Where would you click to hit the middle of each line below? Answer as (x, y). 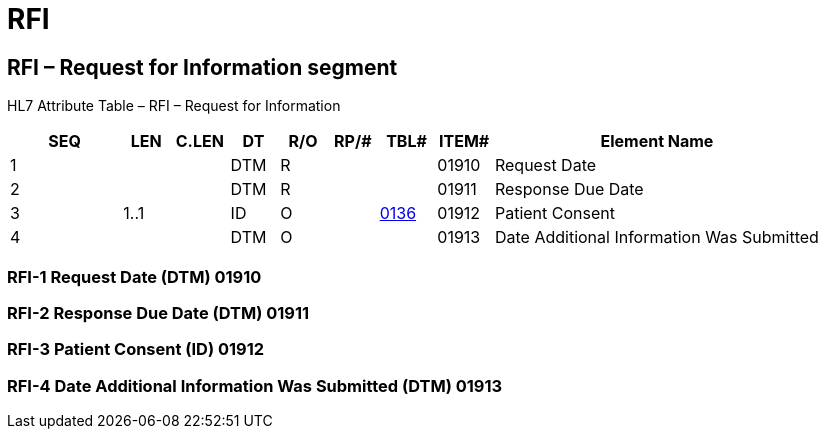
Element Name (657, 141)
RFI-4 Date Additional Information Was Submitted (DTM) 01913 (255, 385)
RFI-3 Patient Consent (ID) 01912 (136, 349)
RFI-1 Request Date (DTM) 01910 (134, 276)
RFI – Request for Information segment (202, 67)
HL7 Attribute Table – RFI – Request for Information (174, 106)
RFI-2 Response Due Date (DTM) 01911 (158, 312)
